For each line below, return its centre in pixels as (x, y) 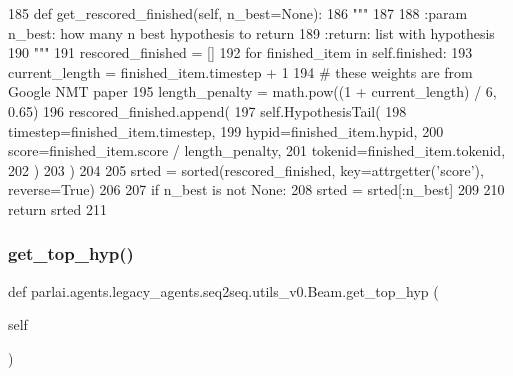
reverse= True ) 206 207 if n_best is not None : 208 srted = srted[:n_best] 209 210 (256, 189)
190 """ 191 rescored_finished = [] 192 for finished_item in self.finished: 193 (240, 52)
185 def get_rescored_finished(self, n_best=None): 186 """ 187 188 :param (238, 13)
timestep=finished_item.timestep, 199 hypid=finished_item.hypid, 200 (226, 130)
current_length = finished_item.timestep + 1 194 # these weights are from (240, 71)
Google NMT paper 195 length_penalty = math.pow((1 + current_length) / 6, (252, 91)
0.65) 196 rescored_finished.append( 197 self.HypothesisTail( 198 (207, 110)
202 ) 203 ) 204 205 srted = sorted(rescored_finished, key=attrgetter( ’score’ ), (246, 169)
